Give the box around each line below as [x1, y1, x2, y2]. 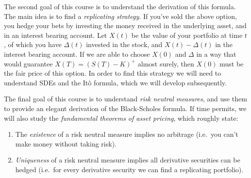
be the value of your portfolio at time [131, 30, 243, 40]
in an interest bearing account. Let [4, 30, 107, 40]
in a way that [196, 49, 236, 59]
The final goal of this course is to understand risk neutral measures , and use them [4, 94, 247, 104]
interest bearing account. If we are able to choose [4, 49, 150, 59]
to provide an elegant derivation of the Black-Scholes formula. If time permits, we [4, 103, 247, 113]
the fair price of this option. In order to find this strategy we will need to [4, 68, 221, 78]
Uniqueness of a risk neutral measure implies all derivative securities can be [15, 155, 240, 165]
